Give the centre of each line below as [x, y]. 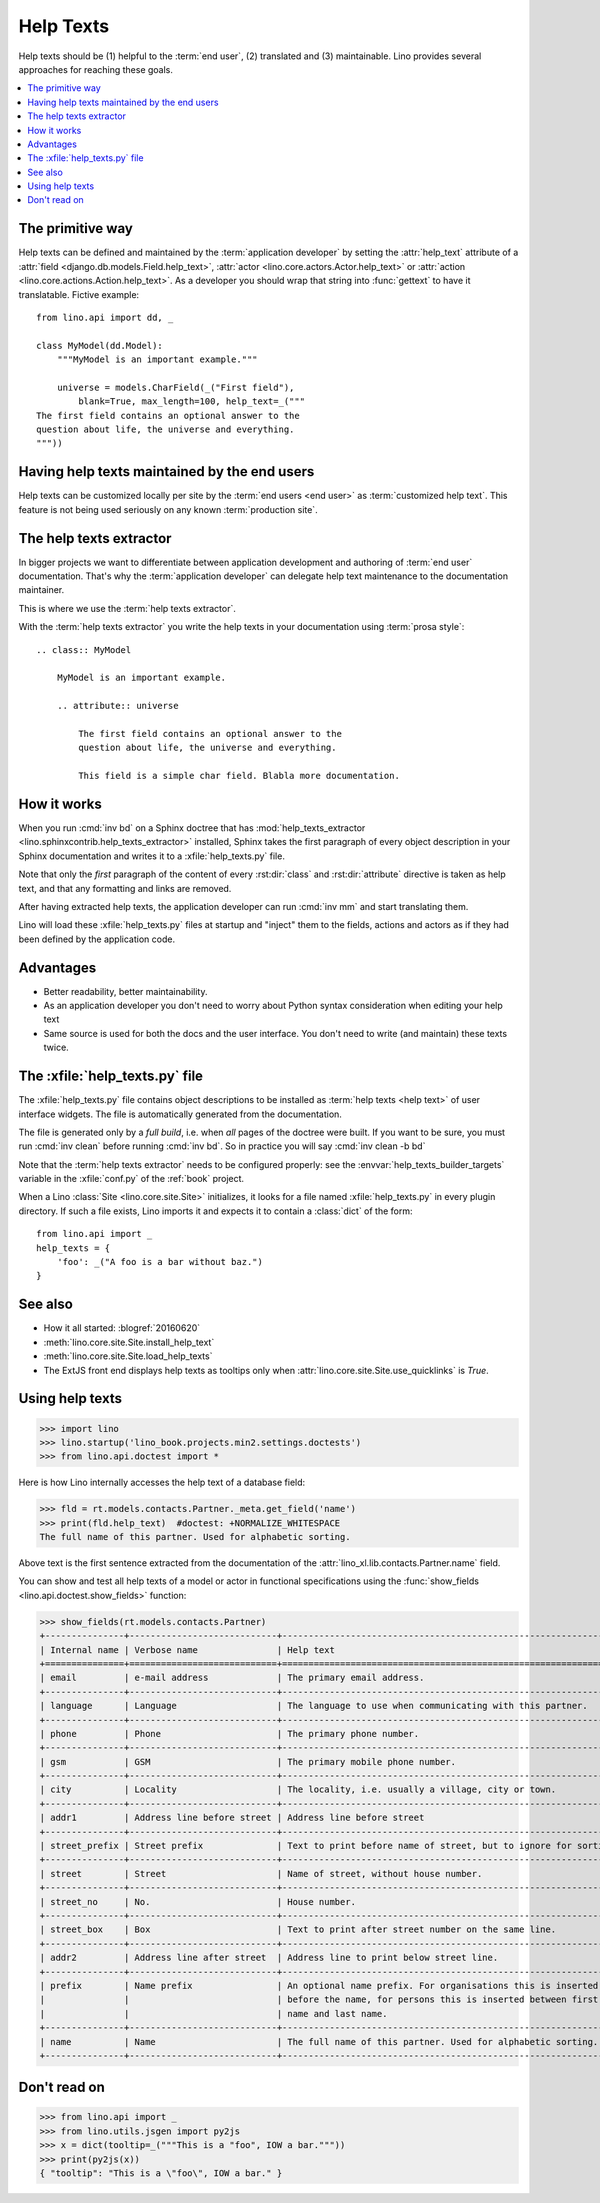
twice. [56, 1047]
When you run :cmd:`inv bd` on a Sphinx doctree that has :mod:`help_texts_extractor [192, 828]
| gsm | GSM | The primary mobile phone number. [248, 1761]
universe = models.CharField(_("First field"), [175, 387]
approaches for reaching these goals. [96, 69]
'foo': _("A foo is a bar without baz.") [160, 1262]
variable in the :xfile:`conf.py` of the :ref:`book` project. [131, 1179]
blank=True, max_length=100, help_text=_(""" [191, 401]
